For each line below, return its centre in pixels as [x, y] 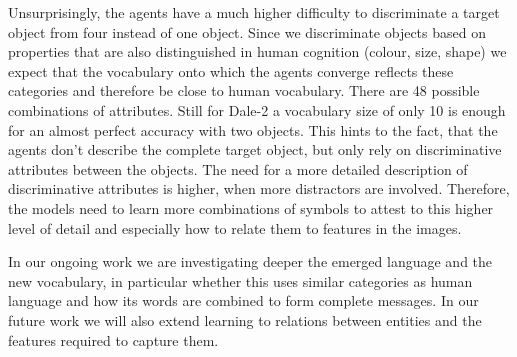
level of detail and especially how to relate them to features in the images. [235, 227]
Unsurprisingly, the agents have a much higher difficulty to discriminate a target [254, 12]
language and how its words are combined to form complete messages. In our [243, 300]
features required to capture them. [113, 339]
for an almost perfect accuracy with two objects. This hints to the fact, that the [253, 129]
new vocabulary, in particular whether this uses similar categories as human [240, 280]
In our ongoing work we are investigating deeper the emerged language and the [250, 261]
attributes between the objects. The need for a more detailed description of [238, 168]
